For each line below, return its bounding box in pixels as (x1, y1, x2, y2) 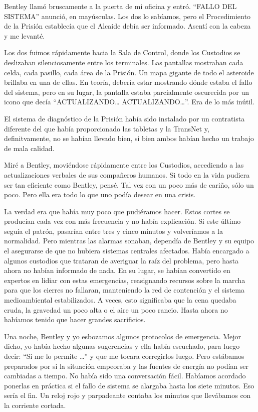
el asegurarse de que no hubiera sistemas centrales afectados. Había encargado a (4, 245, 249, 256)
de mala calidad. (4, 143, 55, 153)
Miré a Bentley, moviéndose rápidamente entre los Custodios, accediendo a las (4, 160, 244, 170)
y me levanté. (4, 30, 45, 41)
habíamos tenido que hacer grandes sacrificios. (4, 314, 146, 325)
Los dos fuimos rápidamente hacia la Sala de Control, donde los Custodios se (4, 47, 240, 58)
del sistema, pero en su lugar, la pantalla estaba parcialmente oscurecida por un (4, 86, 249, 97)
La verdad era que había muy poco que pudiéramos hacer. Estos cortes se (4, 206, 230, 216)
